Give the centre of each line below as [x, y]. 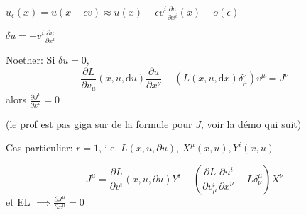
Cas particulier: [39, 147]
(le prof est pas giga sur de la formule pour [99, 123]
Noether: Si [31, 60]
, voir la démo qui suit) [251, 123]
